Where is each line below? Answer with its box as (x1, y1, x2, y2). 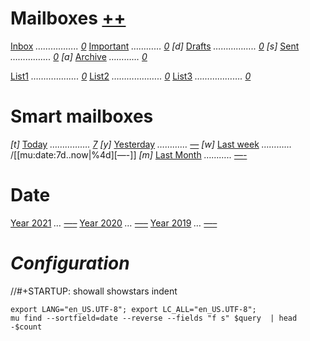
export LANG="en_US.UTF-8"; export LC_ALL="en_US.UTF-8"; (10, 304, 257, 314)
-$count (10, 322, 43, 332)
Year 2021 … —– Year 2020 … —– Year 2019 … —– (10, 217, 218, 229)
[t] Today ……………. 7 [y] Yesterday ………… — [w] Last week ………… (10, 138, 293, 150)
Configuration (10, 252, 130, 274)
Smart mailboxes (10, 105, 154, 128)
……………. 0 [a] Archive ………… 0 (10, 50, 148, 62)
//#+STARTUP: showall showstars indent (10, 285, 178, 297)
